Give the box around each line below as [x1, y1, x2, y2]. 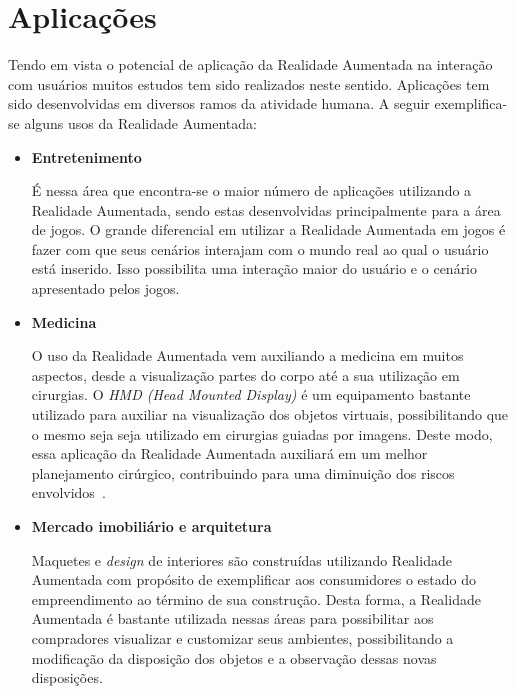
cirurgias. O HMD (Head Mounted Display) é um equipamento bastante [31, 384, 471, 405]
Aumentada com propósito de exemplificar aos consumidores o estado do [31, 569, 476, 590]
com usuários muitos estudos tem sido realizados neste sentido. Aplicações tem [8, 73, 490, 94]
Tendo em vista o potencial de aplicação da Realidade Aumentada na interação [8, 54, 493, 75]
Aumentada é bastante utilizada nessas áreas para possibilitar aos [31, 608, 434, 629]
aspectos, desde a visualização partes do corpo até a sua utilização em [31, 364, 460, 385]
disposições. [31, 667, 103, 688]
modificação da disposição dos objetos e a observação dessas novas [31, 647, 437, 668]
